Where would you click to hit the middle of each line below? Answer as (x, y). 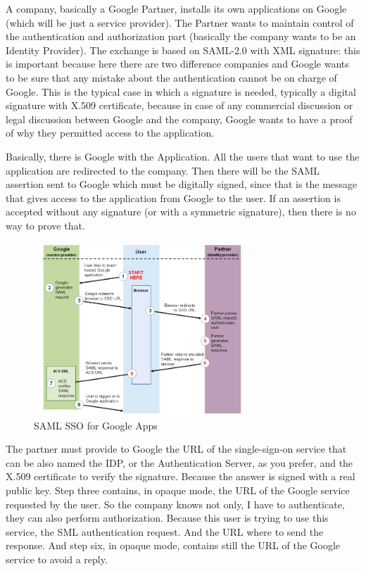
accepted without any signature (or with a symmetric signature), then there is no (181, 212)
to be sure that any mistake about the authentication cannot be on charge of (171, 77)
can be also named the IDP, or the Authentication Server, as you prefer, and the (179, 462)
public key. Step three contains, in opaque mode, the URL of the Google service (178, 490)
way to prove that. (45, 225)
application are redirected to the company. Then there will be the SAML (163, 170)
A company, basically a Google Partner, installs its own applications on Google (176, 8)
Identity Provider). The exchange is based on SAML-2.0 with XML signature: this (183, 50)
